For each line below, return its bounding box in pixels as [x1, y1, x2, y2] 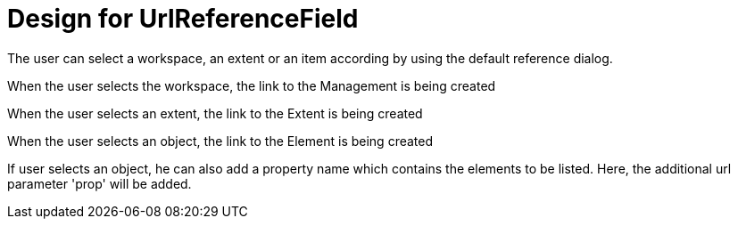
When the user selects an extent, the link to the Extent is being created [7, 105, 423, 121]
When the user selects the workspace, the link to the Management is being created [7, 77, 496, 93]
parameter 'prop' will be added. [7, 175, 192, 191]
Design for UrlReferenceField [7, 4, 359, 34]
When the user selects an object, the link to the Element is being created [7, 133, 434, 149]
